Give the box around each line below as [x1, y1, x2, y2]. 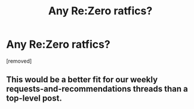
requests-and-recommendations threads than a [6, 84, 188, 94]
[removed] [6, 57, 32, 64]
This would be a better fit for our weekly [6, 74, 158, 85]
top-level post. [6, 94, 63, 104]
